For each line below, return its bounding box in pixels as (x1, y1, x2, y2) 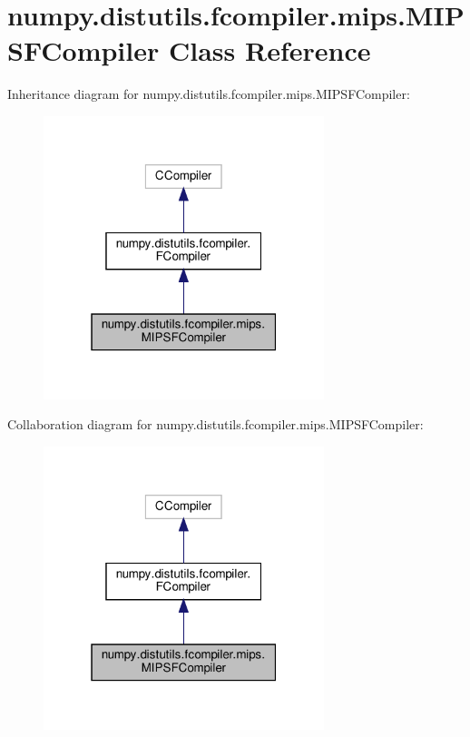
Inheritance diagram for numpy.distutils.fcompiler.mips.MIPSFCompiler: (7, 84, 410, 103)
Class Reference (168, 32, 371, 69)
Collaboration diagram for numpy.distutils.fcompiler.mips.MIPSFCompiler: (7, 415, 424, 434)
